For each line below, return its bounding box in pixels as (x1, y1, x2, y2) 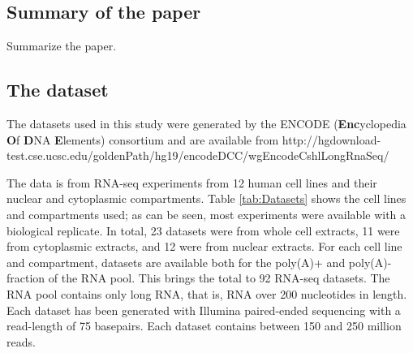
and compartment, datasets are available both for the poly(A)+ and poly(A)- (6, 253, 392, 270)
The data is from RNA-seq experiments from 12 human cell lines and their (6, 174, 377, 191)
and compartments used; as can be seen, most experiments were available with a (6, 205, 407, 222)
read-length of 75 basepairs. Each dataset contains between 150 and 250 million (6, 317, 402, 334)
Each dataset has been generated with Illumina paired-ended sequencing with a (6, 301, 401, 318)
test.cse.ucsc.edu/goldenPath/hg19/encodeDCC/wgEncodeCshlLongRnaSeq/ (6, 147, 389, 164)
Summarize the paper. (6, 37, 117, 54)
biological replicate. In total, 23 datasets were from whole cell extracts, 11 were (6, 222, 400, 239)
